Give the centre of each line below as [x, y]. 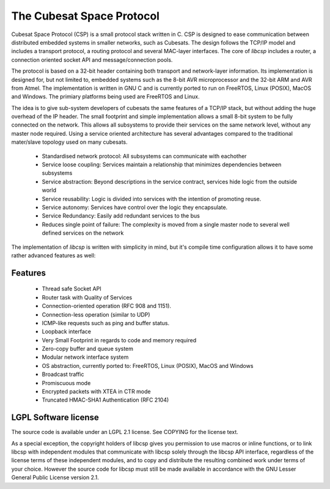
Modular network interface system [85, 357]
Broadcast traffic [63, 374]
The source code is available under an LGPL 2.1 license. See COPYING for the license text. [125, 432]
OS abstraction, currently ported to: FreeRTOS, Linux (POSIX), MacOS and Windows [148, 366]
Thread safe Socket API [71, 289]
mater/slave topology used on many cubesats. [69, 142]
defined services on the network [83, 233]
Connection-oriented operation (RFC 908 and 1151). [106, 306]
